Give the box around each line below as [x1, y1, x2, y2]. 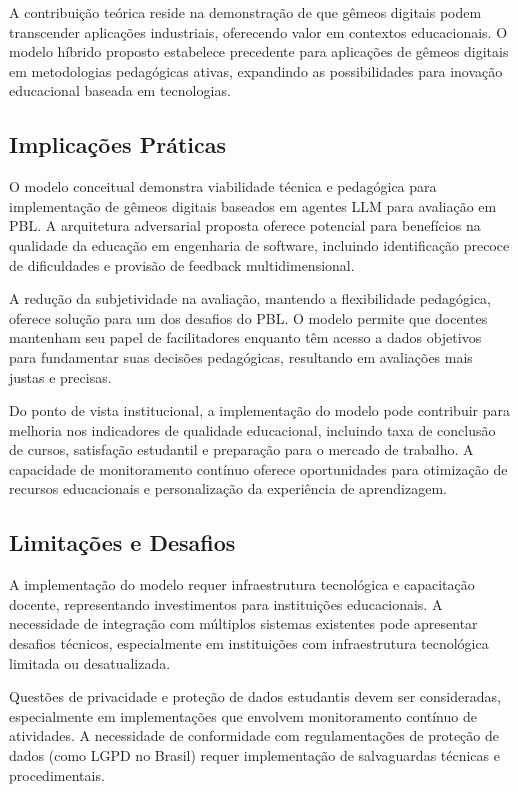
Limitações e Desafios [9, 527, 236, 558]
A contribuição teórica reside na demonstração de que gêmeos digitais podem [9, 2, 482, 22]
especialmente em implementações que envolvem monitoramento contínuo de [9, 705, 477, 726]
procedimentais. [9, 764, 105, 785]
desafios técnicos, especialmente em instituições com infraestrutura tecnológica [9, 633, 489, 654]
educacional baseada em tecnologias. [9, 80, 231, 101]
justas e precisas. [9, 366, 112, 387]
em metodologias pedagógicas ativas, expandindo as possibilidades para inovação [9, 60, 503, 81]
